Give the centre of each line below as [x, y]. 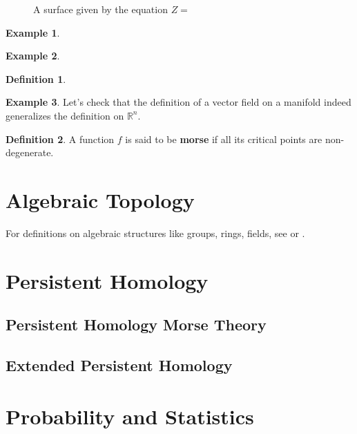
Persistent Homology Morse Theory [136, 324]
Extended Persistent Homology [119, 365]
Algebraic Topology [100, 199]
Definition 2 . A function [60, 139]
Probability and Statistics [130, 416]
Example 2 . [33, 56]
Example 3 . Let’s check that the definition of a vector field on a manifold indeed [178, 102]
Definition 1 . [36, 78]
